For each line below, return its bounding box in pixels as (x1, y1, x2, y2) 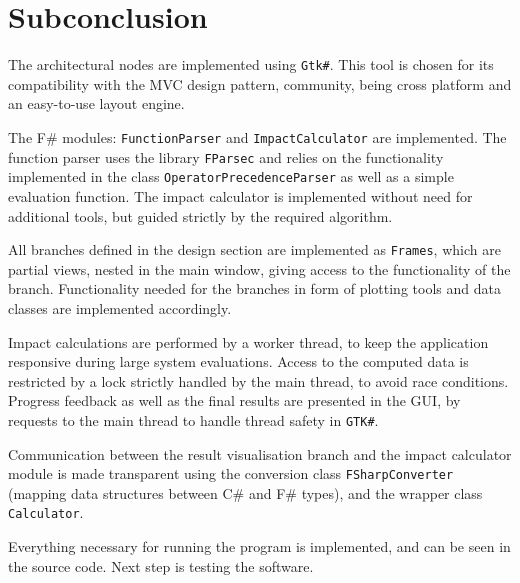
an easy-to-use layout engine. (8, 93, 185, 114)
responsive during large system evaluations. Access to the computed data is (8, 351, 469, 372)
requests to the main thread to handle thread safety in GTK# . (8, 409, 379, 430)
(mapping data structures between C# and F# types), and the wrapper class (8, 482, 483, 503)
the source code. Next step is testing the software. (8, 555, 314, 576)
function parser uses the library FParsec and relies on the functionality (8, 146, 444, 167)
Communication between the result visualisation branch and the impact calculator (8, 443, 512, 464)
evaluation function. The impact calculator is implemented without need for (8, 185, 473, 206)
